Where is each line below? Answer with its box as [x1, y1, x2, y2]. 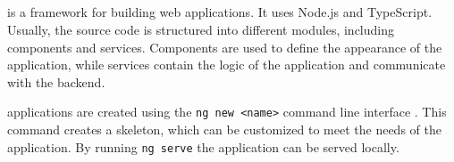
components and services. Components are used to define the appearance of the [7, 37, 442, 56]
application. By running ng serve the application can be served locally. [7, 137, 399, 156]
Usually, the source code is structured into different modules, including [7, 20, 395, 38]
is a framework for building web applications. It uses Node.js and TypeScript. [7, 3, 433, 21]
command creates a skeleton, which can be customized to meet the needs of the [7, 120, 441, 139]
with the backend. [7, 72, 105, 91]
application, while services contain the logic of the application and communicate [7, 55, 446, 74]
